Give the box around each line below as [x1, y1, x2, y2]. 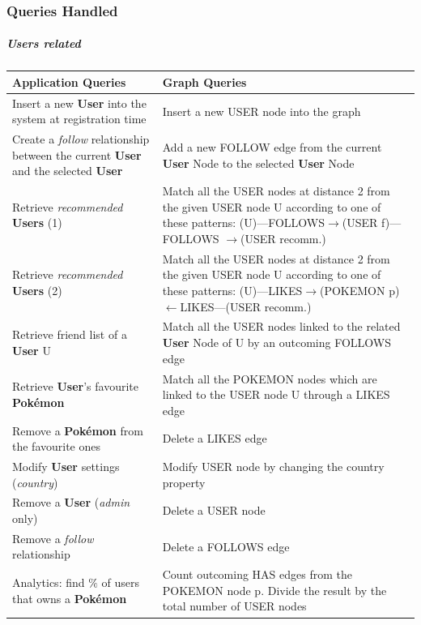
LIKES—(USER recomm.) [180, 298, 312, 315]
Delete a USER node [162, 502, 266, 519]
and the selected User [12, 162, 123, 179]
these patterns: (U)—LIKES [162, 282, 303, 299]
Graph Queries [162, 73, 247, 90]
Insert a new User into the [12, 94, 147, 111]
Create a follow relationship [12, 131, 150, 148]
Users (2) [12, 282, 62, 299]
